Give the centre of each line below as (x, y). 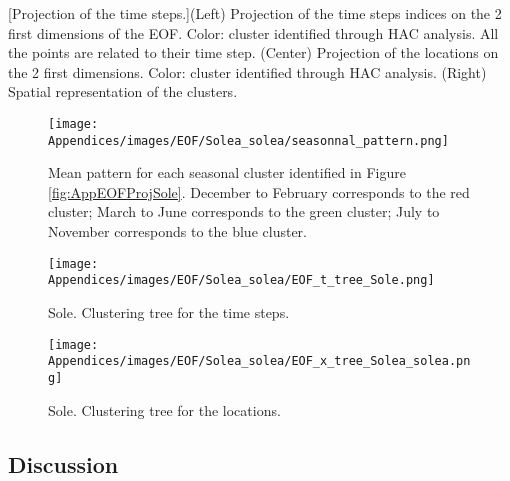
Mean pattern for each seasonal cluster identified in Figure (227, 172)
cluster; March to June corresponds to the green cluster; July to (244, 211)
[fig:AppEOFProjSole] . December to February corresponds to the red (259, 191)
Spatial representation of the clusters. (123, 91)
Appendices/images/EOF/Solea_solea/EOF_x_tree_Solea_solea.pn (259, 361)
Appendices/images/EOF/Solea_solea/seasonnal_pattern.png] (248, 140)
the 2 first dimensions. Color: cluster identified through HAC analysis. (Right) (247, 71)
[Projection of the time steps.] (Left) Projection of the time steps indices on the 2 (255, 13)
